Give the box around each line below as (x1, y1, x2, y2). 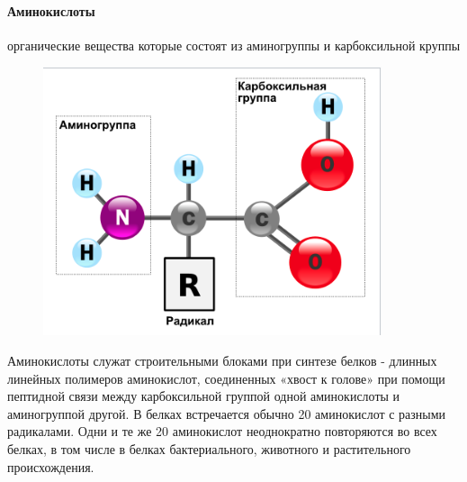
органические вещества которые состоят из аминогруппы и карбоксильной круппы (7, 35, 461, 54)
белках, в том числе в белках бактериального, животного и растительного (7, 439, 411, 458)
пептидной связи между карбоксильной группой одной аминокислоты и (7, 387, 400, 405)
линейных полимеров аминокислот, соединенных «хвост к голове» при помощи (7, 368, 445, 387)
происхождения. (7, 457, 94, 476)
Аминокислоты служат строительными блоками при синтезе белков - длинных (7, 350, 437, 369)
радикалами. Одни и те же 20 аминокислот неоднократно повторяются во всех (7, 422, 437, 441)
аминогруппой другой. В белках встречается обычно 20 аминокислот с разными (7, 404, 446, 423)
